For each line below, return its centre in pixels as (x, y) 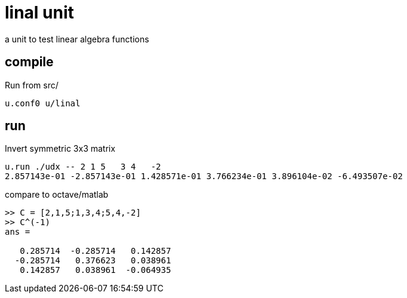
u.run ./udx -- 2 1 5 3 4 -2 (83, 167)
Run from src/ (32, 85)
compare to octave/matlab (57, 195)
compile (29, 62)
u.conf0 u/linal (43, 103)
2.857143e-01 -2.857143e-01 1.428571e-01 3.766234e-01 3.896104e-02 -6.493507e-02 (204, 176)
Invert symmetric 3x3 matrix (60, 149)
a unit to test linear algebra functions (77, 39)
